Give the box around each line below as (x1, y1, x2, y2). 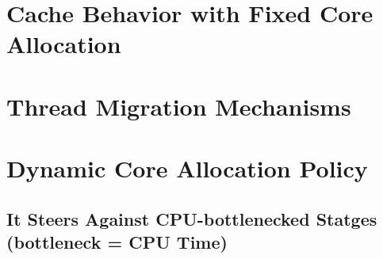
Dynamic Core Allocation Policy (6, 152, 368, 185)
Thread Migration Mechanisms (6, 90, 351, 122)
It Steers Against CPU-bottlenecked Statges (6, 206, 377, 230)
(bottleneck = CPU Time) (6, 230, 228, 254)
